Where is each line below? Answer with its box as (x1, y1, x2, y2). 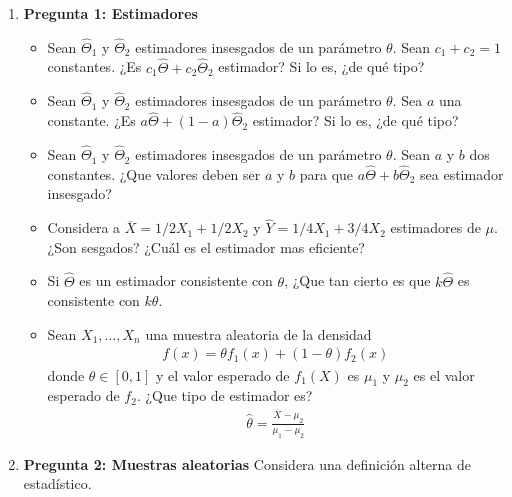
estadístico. (23, 473, 92, 494)
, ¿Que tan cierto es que (284, 270, 431, 291)
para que (299, 163, 354, 184)
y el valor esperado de (156, 364, 290, 385)
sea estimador (420, 163, 504, 184)
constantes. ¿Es (47, 56, 142, 77)
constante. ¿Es (47, 110, 136, 131)
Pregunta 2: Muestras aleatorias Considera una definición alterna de (23, 453, 471, 474)
